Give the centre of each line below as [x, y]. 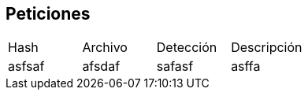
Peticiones [48, 14]
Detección [187, 48]
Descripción [267, 48]
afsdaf [101, 66]
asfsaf [26, 66]
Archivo [105, 48]
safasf [175, 66]
